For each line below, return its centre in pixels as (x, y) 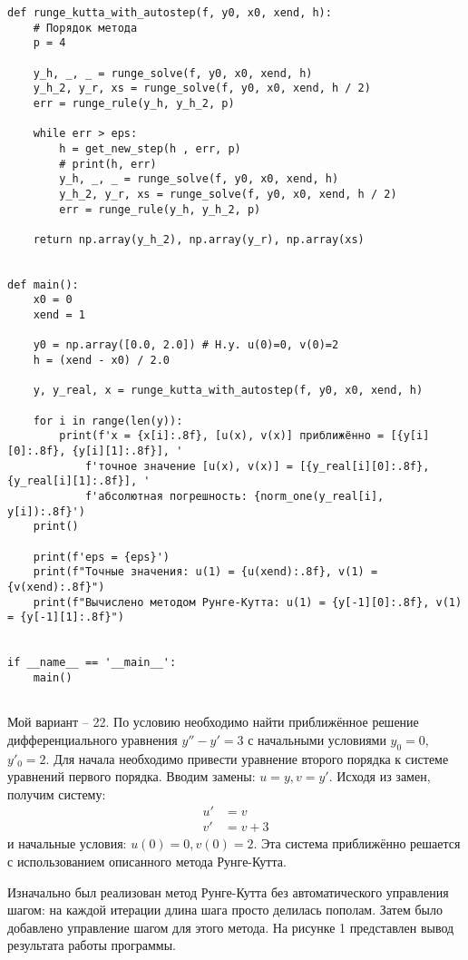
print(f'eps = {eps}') (101, 557)
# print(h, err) (108, 164)
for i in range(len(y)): (108, 421)
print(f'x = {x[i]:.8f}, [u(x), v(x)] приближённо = (222, 436)
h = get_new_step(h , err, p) (150, 148)
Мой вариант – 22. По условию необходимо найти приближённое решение (213, 722)
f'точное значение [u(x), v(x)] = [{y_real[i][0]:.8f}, (257, 466)
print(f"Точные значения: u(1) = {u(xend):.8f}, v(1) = (205, 572)
